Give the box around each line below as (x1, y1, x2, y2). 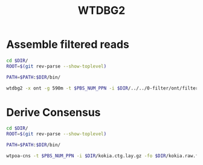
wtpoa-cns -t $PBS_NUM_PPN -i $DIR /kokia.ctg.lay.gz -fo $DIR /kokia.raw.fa (6, 153, 201, 159)
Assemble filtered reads (6, 37, 130, 51)
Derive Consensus (6, 105, 101, 119)
